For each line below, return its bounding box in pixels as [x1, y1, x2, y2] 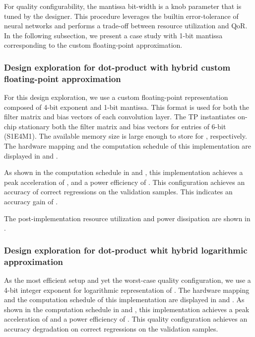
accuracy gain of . [4, 196, 58, 207]
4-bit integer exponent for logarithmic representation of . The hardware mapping [4, 284, 250, 295]
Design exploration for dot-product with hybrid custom [4, 61, 231, 73]
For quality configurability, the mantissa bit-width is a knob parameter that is [4, 1, 242, 11]
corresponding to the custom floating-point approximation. [4, 40, 183, 50]
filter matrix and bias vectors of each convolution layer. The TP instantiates [4, 111, 236, 122]
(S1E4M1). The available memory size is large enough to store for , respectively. [4, 131, 247, 141]
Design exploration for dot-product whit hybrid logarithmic [4, 244, 248, 256]
